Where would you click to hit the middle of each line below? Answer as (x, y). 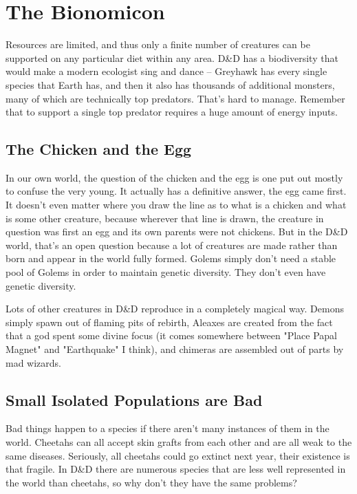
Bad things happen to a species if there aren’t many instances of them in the (167, 428)
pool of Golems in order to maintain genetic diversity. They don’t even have (166, 272)
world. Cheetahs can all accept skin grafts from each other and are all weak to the (179, 442)
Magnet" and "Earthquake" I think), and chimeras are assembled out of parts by (175, 349)
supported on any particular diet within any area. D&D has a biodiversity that (172, 57)
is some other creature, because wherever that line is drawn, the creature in (165, 218)
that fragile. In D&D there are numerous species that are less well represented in (176, 469)
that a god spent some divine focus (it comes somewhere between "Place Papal (171, 335)
